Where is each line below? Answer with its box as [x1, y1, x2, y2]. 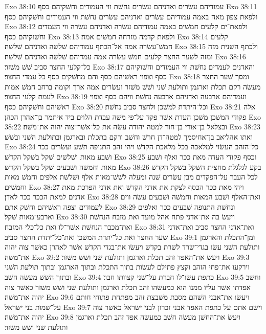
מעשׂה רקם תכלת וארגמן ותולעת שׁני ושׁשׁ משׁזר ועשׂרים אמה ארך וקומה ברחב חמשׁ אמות [5, 81, 261, 92]
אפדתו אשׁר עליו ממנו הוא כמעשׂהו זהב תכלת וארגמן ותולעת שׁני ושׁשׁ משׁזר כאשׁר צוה [5, 281, 251, 292]
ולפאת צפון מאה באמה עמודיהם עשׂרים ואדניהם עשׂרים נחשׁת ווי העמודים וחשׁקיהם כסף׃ [5, 11, 258, 21]
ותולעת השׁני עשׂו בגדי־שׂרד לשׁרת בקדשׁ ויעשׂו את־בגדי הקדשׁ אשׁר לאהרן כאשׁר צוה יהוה [5, 241, 260, 252]
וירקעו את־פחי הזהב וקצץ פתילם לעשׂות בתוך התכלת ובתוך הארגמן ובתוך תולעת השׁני [5, 261, 250, 272]
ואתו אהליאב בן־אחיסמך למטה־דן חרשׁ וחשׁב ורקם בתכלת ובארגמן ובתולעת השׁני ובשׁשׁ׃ [5, 131, 253, 142]
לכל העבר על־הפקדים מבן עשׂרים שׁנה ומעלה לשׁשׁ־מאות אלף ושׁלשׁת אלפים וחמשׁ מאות [5, 171, 258, 182]
